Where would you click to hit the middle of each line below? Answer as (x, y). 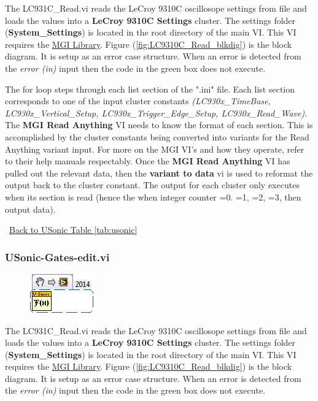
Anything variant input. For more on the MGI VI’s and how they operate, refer (155, 149)
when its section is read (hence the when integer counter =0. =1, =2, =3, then (153, 197)
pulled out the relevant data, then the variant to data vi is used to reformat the (159, 173)
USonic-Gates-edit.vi (57, 257)
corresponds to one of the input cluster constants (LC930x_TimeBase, (138, 101)
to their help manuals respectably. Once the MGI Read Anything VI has (148, 161)
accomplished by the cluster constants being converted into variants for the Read (157, 136)
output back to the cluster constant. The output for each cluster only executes (152, 185)
